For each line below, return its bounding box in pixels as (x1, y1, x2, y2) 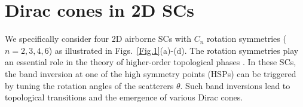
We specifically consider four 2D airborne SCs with (5, 32, 192, 45)
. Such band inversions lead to (180, 79, 290, 91)
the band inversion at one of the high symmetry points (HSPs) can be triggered (5, 67, 296, 80)
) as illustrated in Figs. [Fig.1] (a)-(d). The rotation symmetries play (48, 44, 299, 56)
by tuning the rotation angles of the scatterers (5, 79, 174, 91)
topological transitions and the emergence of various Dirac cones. (5, 91, 243, 103)
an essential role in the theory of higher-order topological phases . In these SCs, (5, 56, 296, 68)
